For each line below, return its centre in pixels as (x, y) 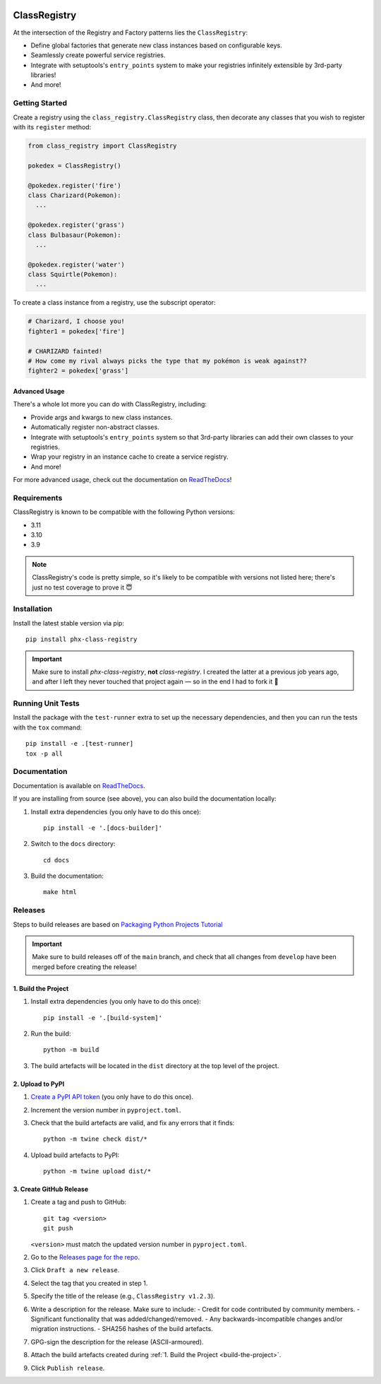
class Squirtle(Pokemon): (73, 275)
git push (58, 1228)
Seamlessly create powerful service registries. (98, 55)
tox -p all (44, 753)
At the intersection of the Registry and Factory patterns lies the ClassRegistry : (131, 33)
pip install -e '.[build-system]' (103, 1018)
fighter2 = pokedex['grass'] (78, 371)
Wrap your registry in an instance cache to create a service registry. (129, 457)
